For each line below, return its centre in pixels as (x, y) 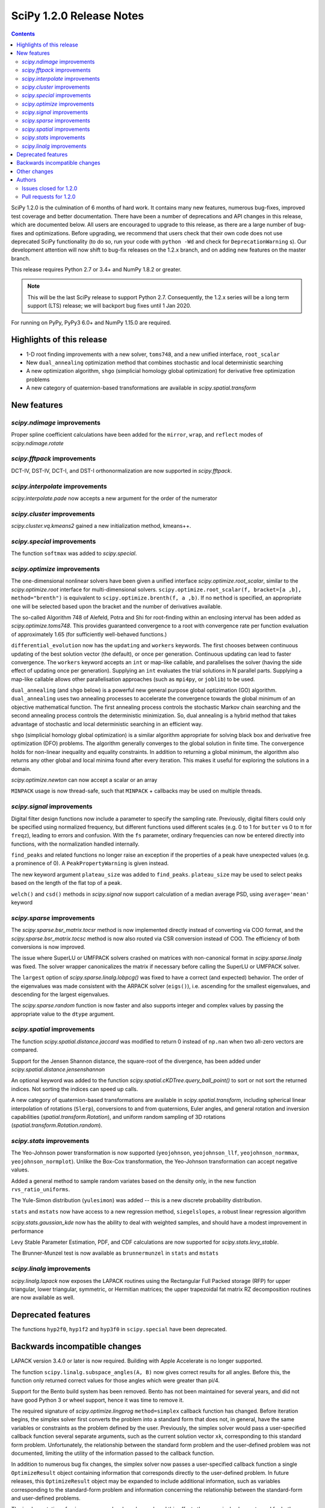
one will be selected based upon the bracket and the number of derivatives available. (117, 606)
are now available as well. (43, 1297)
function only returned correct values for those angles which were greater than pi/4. (115, 1380)
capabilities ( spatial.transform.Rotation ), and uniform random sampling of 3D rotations (118, 1117)
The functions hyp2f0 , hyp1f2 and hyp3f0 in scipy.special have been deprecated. (119, 1329)
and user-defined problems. (46, 1498)
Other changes (35, 171)
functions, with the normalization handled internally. (75, 844)
